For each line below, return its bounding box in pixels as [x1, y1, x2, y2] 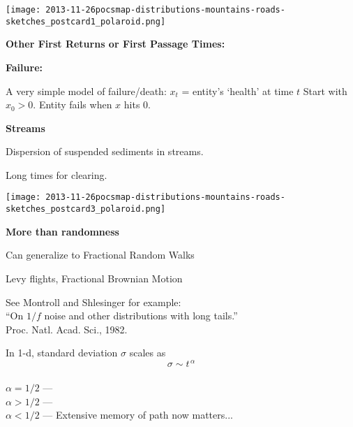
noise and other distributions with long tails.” [44, 308, 238, 323]
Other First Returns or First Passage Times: [6, 36, 225, 51]
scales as [129, 345, 166, 360]
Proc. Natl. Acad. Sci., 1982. [6, 321, 128, 336]
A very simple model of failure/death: [6, 83, 167, 98]
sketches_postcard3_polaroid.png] [6, 204, 166, 215]
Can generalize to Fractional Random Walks [6, 247, 195, 262]
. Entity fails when [33, 97, 112, 112]
